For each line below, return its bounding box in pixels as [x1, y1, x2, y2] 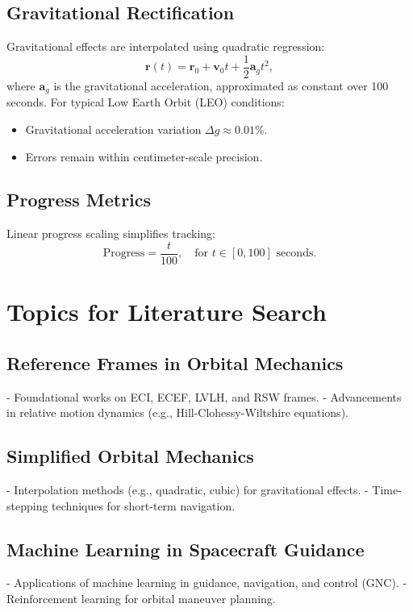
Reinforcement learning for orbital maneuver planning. [6, 589, 276, 606]
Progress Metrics [6, 187, 152, 212]
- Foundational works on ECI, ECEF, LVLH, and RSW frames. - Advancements [6, 388, 402, 405]
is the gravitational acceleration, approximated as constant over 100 [53, 77, 389, 94]
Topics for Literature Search [6, 295, 327, 328]
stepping [6, 497, 48, 514]
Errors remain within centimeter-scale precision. [25, 148, 263, 164]
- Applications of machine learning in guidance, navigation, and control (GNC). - [6, 574, 407, 591]
